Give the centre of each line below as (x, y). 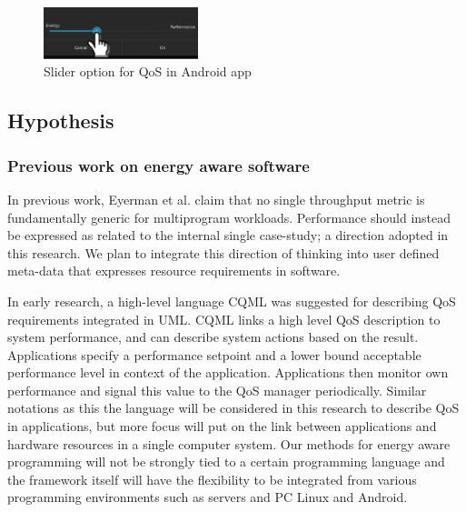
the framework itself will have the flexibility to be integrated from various (212, 479)
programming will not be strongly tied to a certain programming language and (226, 462)
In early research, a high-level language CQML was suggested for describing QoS (232, 301)
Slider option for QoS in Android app (148, 71)
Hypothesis (61, 120)
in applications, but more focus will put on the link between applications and (222, 426)
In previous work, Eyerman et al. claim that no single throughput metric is (216, 199)
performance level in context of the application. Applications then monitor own (228, 372)
